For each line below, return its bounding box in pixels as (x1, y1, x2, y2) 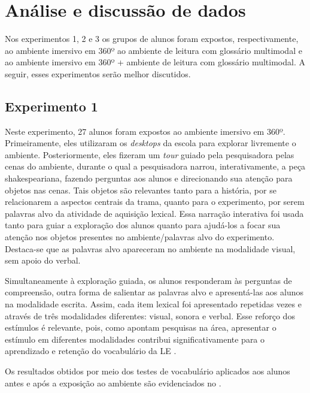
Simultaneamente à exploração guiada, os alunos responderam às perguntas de (5, 274, 292, 286)
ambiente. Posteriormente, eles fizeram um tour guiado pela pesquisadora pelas (5, 148, 294, 161)
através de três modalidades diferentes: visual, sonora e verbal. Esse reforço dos (5, 309, 295, 322)
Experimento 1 (5, 96, 98, 115)
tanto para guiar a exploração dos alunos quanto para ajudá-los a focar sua (5, 219, 281, 231)
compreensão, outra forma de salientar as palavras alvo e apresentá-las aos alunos (5, 286, 303, 298)
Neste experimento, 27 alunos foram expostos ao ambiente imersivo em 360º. (5, 125, 285, 137)
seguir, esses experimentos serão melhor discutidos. (5, 67, 191, 80)
